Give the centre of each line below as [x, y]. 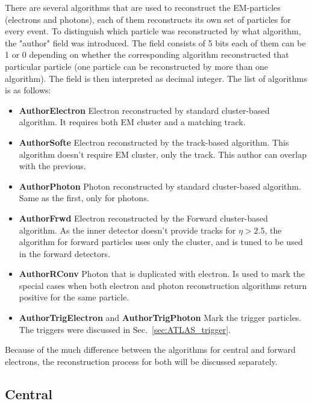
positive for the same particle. [74, 297]
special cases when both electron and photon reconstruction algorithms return [163, 285]
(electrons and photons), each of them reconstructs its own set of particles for [148, 19]
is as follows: [28, 90]
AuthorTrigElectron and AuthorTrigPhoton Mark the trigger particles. [160, 318]
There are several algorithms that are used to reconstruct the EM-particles [143, 7]
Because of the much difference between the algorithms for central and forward [150, 350]
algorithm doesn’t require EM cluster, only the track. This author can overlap [163, 154]
